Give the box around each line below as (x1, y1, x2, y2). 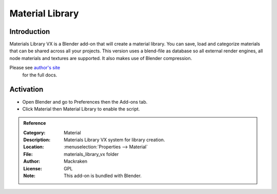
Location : (23, 144, 44, 150)
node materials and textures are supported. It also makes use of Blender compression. (9, 55, 192, 61)
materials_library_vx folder (64, 151, 119, 157)
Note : (23, 172, 36, 179)
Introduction (9, 27, 50, 36)
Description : (23, 137, 51, 143)
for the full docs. (22, 72, 57, 78)
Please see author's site (9, 65, 61, 71)
